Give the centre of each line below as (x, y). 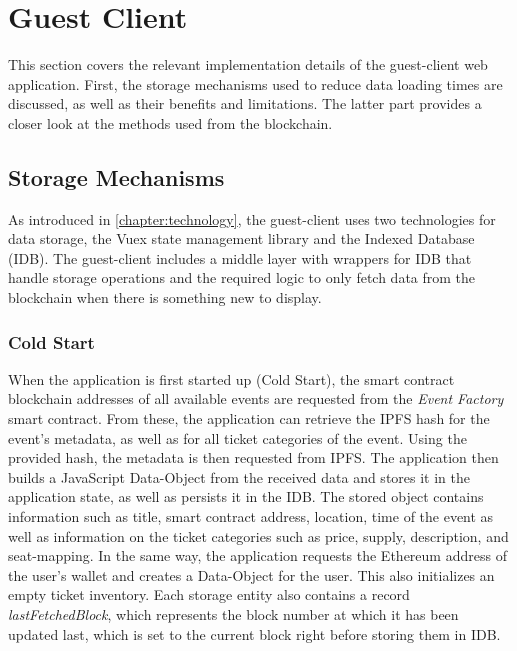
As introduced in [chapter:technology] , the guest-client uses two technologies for (252, 218)
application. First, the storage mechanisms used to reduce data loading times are (255, 83)
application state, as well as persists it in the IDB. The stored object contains (246, 496)
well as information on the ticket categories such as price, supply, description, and (258, 535)
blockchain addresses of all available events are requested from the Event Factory (256, 398)
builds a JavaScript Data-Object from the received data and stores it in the (239, 476)
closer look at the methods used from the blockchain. (170, 122)
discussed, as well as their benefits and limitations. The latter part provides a (245, 103)
